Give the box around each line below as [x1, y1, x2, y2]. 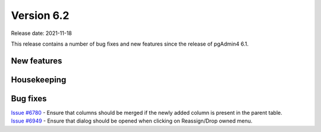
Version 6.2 [11, 9, 70, 22]
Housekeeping [11, 75, 67, 85]
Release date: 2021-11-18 [11, 30, 73, 37]
